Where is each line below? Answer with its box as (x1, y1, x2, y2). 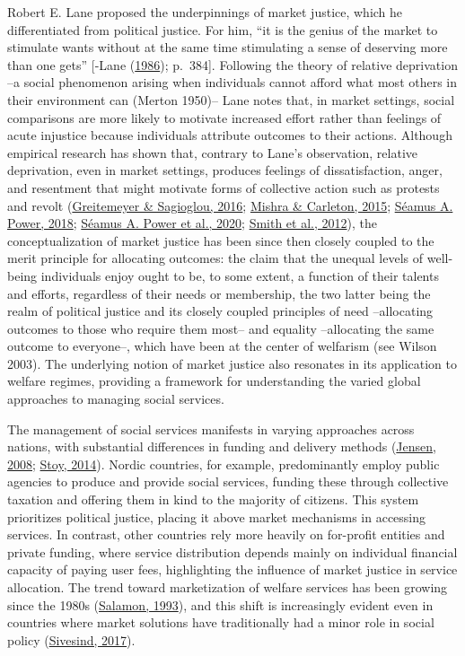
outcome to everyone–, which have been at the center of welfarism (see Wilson (7, 337, 437, 355)
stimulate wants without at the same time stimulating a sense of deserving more (7, 38, 448, 57)
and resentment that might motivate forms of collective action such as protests (7, 178, 440, 197)
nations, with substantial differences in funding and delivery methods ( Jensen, (7, 437, 436, 456)
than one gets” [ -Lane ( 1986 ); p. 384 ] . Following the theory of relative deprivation (7, 55, 458, 74)
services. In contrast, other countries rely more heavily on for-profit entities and (7, 525, 445, 544)
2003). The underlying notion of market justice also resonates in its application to (7, 354, 458, 372)
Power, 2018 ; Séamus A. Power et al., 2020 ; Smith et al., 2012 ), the (7, 214, 377, 232)
